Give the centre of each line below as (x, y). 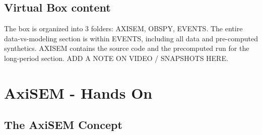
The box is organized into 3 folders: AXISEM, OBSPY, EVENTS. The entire (123, 28)
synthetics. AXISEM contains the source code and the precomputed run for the (127, 48)
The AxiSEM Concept (63, 125)
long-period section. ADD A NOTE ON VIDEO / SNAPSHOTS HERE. (116, 58)
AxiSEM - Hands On (78, 92)
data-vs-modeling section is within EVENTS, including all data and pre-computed (131, 38)
